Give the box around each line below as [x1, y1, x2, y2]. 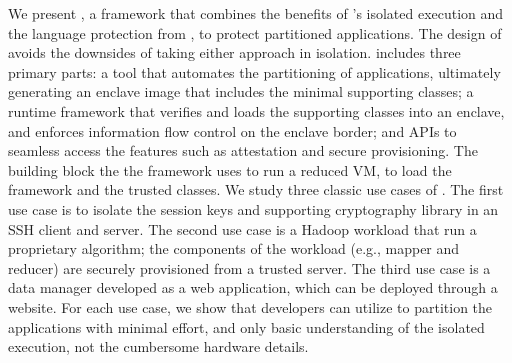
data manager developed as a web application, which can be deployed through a [8, 277, 498, 298]
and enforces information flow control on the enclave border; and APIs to [8, 120, 457, 141]
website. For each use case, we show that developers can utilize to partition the [8, 296, 493, 317]
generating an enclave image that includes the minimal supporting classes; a [8, 81, 474, 102]
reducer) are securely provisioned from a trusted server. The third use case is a [8, 257, 491, 278]
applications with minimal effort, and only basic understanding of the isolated [8, 316, 485, 337]
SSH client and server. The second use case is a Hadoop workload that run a [8, 218, 477, 239]
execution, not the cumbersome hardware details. [8, 336, 309, 357]
